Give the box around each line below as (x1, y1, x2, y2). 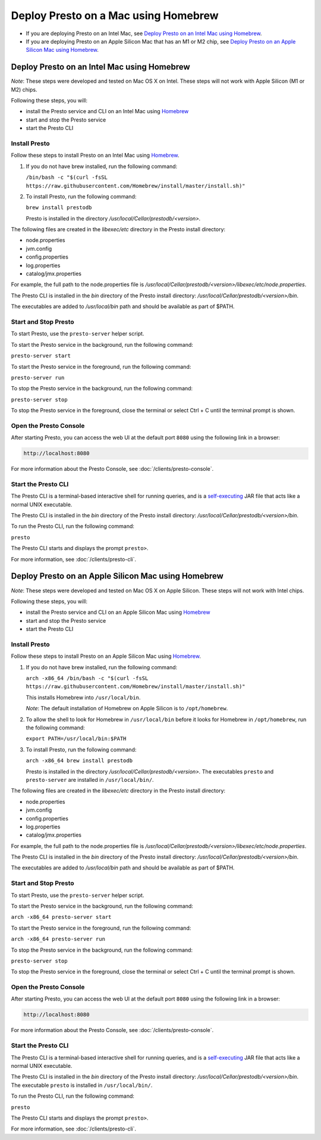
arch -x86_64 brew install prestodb (26, 757, 133, 764)
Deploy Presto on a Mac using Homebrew (11, 9, 219, 22)
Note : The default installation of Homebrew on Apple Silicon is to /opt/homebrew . (26, 705, 228, 712)
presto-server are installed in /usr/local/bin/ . (26, 776, 154, 783)
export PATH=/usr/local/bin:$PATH (26, 735, 127, 742)
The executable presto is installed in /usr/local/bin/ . (11, 1082, 153, 1089)
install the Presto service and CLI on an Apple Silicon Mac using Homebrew (26, 608, 210, 616)
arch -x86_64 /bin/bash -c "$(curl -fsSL (26, 675, 149, 682)
